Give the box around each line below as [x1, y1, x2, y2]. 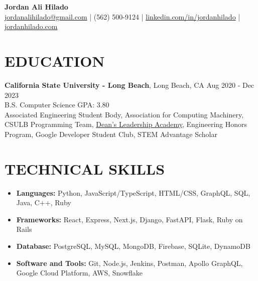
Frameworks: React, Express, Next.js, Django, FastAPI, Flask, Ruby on [16, 214, 243, 224]
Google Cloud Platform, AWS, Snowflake [16, 267, 143, 278]
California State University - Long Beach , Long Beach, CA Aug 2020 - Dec [5, 79, 254, 90]
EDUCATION [5, 50, 105, 71]
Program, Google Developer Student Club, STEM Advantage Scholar [5, 128, 217, 139]
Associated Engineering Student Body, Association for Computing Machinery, [5, 109, 244, 119]
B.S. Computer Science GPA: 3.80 [5, 99, 109, 110]
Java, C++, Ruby [16, 197, 71, 208]
